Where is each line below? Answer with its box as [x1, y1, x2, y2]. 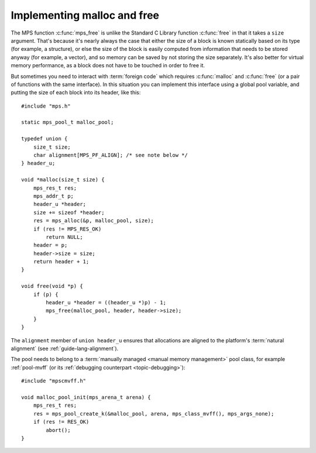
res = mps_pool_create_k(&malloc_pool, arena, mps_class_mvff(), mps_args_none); [33, 410, 274, 417]
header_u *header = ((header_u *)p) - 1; [46, 299, 167, 306]
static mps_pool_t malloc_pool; [21, 119, 114, 126]
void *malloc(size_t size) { [21, 176, 105, 183]
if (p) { [33, 291, 59, 298]
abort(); [46, 427, 71, 433]
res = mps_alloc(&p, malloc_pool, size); [33, 217, 154, 224]
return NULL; [46, 234, 83, 240]
